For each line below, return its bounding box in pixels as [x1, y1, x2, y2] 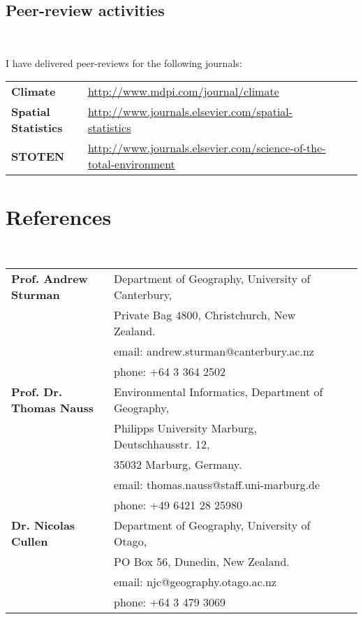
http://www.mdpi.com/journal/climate [87, 83, 279, 100]
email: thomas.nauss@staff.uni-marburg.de [113, 476, 320, 493]
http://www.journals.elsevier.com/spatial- [87, 103, 293, 120]
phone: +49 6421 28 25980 [113, 497, 242, 514]
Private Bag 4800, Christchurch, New [113, 307, 296, 323]
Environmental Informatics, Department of [113, 384, 323, 400]
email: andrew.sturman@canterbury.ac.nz [113, 343, 314, 360]
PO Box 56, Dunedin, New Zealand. [113, 553, 290, 570]
